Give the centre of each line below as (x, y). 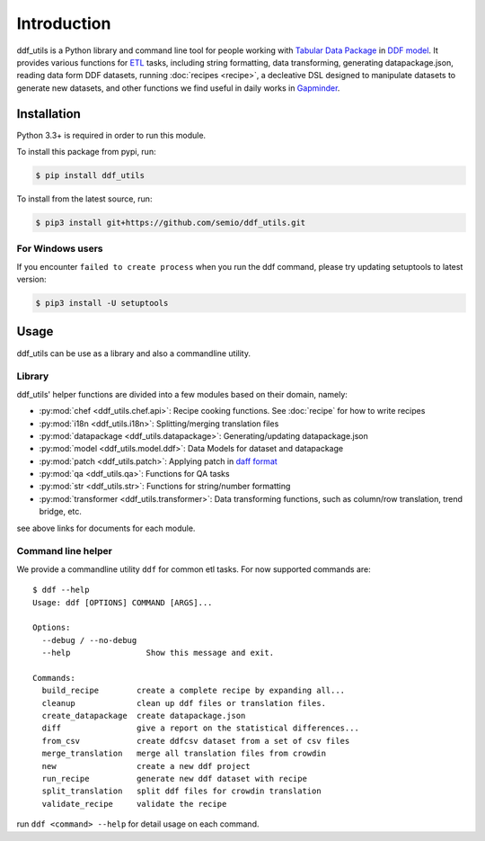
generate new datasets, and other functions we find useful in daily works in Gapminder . (178, 88)
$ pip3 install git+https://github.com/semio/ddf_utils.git (171, 222)
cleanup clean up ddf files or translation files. (184, 703)
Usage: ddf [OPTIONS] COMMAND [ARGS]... (123, 602)
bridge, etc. (61, 512)
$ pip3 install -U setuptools (102, 303)
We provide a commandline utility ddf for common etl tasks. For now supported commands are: (194, 569)
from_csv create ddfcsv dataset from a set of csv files (196, 741)
